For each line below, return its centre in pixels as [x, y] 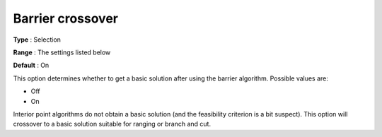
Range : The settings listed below [62, 52]
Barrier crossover [65, 18]
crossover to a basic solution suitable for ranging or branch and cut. [112, 124]
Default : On [31, 65]
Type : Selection [37, 40]
